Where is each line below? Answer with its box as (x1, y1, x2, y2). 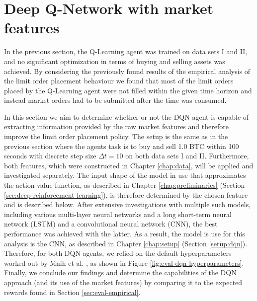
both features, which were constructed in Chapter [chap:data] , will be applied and (4, 160, 254, 170)
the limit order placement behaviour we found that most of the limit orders (4, 75, 234, 86)
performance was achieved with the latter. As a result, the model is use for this (4, 228, 245, 238)
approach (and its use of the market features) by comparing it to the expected (4, 277, 243, 287)
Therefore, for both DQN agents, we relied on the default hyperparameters (4, 248, 232, 258)
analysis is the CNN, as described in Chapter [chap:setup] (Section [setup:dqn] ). (4, 238, 248, 248)
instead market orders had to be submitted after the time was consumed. (4, 95, 227, 105)
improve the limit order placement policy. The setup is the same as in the (4, 131, 228, 142)
